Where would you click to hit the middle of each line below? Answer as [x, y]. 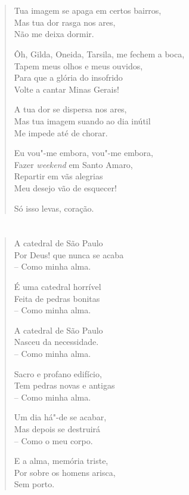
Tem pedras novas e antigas [64, 385]
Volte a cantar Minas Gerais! [66, 89]
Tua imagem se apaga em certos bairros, [88, 10]
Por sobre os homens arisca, [65, 472]
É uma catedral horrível [58, 287]
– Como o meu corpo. [53, 440]
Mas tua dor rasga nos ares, [65, 22]
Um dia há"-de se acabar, [60, 417]
